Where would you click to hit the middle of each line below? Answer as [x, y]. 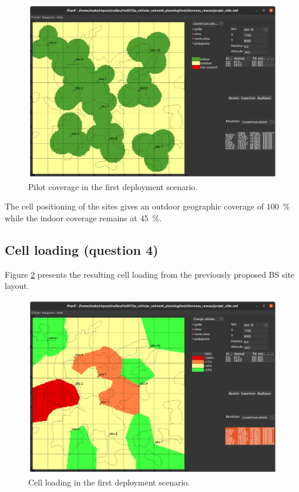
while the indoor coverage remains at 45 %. [83, 218]
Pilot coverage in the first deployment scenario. [113, 186]
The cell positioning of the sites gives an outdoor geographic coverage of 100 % [147, 206]
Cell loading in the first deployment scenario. [109, 482]
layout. [17, 286]
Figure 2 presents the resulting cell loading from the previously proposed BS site [150, 274]
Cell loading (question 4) [82, 249]
